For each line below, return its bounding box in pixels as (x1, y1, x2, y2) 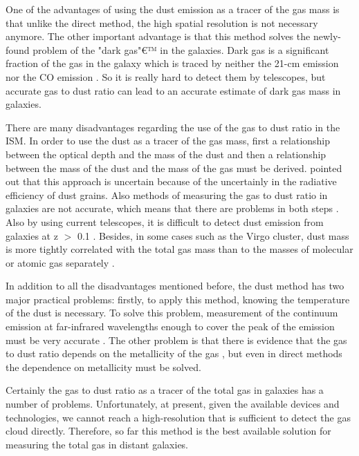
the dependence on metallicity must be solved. (6, 359, 201, 374)
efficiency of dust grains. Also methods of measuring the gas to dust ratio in (6, 187, 328, 202)
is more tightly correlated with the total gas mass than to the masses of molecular (6, 242, 353, 256)
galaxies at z (6, 228, 58, 243)
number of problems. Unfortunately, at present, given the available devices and (6, 397, 340, 411)
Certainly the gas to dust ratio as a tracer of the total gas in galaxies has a (6, 383, 324, 397)
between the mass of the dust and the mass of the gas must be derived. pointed (6, 160, 342, 175)
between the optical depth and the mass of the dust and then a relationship (6, 146, 326, 161)
